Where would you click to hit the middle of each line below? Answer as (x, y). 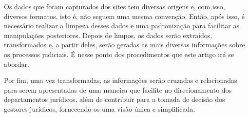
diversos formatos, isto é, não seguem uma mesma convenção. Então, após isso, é (124, 16)
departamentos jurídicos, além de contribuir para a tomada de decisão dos (115, 99)
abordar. (17, 64)
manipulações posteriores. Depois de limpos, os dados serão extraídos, (108, 35)
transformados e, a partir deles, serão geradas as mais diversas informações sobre (124, 45)
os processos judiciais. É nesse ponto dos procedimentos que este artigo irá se (119, 54)
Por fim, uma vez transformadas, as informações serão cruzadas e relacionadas (121, 80)
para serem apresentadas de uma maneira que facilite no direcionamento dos (118, 89)
